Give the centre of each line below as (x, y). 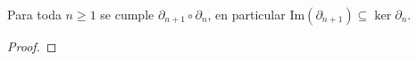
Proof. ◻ (32, 46)
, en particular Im (256, 14)
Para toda (34, 14)
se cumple (127, 14)
